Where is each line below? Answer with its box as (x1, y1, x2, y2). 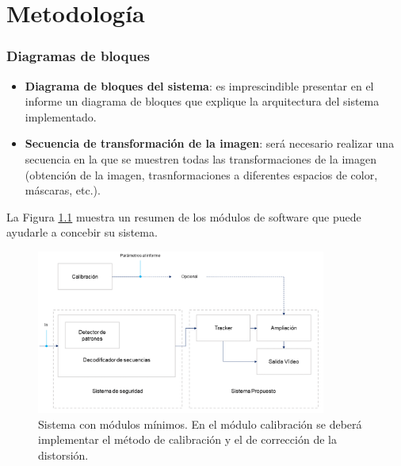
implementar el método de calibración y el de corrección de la (38, 431, 337, 448)
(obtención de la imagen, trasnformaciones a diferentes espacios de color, (25, 166, 378, 183)
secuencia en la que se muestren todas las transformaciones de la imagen (25, 150, 376, 167)
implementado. (25, 108, 97, 125)
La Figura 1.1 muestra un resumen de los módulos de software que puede (6, 208, 361, 225)
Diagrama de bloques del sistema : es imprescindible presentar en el (25, 77, 374, 94)
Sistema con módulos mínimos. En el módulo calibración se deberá (38, 415, 362, 432)
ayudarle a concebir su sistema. (6, 224, 158, 241)
